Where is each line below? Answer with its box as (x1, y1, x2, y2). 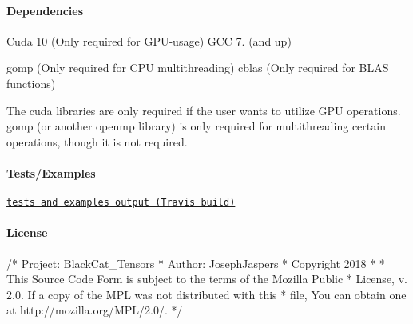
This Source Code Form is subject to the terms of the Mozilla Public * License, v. (6, 270, 407, 287)
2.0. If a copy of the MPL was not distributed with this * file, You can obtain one (6, 286, 407, 302)
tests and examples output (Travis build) (6, 197, 236, 209)
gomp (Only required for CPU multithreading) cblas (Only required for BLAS (6, 59, 389, 76)
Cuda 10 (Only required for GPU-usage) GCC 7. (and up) (6, 32, 292, 49)
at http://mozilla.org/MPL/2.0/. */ (6, 302, 183, 318)
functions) (6, 74, 56, 91)
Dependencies (6, 2, 84, 18)
